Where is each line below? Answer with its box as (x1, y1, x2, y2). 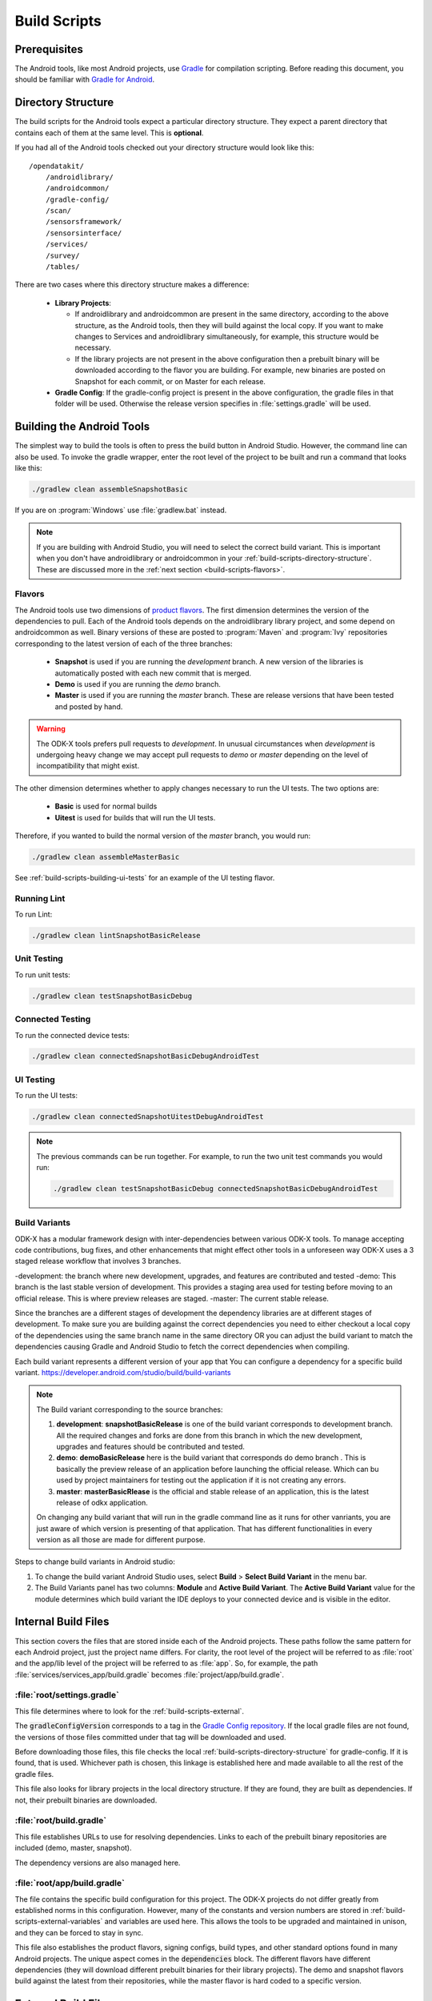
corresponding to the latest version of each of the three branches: (14, 639, 233, 648)
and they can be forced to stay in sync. (14, 1927, 144, 1937)
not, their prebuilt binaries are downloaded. (14, 1795, 158, 1805)
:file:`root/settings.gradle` (14, 1690, 119, 1701)
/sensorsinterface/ (45, 228, 122, 238)
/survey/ (45, 251, 80, 260)
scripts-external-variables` (14, 1917, 103, 1927)
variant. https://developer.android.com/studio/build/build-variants (14, 1367, 231, 1377)
